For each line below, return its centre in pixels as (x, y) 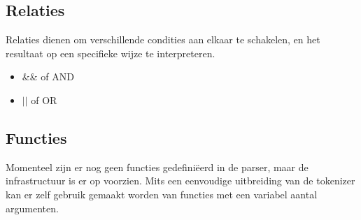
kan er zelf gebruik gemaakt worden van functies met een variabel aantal (162, 194)
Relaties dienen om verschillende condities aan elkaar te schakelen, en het (163, 39)
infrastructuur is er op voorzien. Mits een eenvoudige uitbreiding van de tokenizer (180, 181)
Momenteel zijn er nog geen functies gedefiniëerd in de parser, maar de (157, 167)
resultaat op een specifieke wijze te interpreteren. (111, 53)
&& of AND (48, 76)
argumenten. (32, 208)
